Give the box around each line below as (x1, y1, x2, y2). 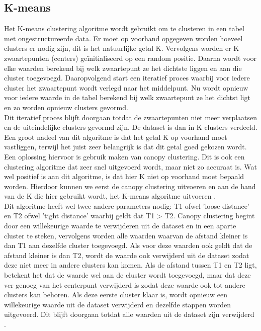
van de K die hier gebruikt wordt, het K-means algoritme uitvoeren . (4, 191, 216, 201)
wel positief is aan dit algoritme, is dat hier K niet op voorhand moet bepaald (4, 171, 244, 182)
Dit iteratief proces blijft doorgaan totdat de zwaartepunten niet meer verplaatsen (4, 112, 257, 122)
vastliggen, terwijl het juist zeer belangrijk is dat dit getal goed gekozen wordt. (4, 141, 247, 152)
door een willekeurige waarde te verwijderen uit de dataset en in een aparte (4, 220, 236, 231)
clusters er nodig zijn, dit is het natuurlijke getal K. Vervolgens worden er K (4, 43, 239, 53)
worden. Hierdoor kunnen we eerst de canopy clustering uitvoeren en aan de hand (4, 181, 256, 191)
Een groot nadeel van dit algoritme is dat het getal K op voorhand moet (4, 131, 227, 142)
